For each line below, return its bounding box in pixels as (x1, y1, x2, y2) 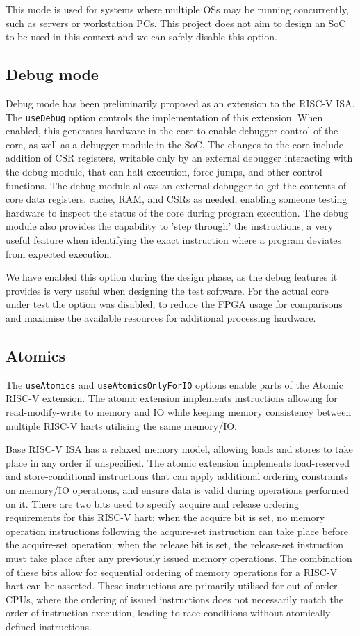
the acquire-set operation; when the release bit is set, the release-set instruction (6, 537, 344, 552)
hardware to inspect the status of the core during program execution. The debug (6, 205, 349, 219)
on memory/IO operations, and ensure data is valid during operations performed (6, 482, 350, 497)
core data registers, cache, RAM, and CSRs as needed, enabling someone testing (6, 192, 347, 206)
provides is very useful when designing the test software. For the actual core (6, 283, 329, 297)
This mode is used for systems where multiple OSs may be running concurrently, (6, 2, 349, 16)
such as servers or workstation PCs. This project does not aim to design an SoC (6, 15, 346, 30)
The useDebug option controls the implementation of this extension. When (6, 109, 323, 124)
